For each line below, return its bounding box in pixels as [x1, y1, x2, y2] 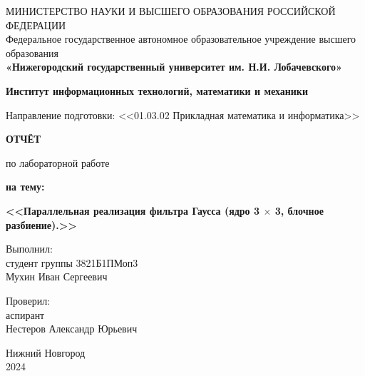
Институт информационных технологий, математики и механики [6, 83, 308, 98]
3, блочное [274, 203, 324, 218]
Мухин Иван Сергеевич [6, 269, 108, 284]
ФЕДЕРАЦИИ [6, 17, 66, 32]
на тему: [6, 179, 45, 194]
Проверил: [6, 293, 51, 308]
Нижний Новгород [6, 345, 86, 360]
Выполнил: [6, 241, 53, 256]
